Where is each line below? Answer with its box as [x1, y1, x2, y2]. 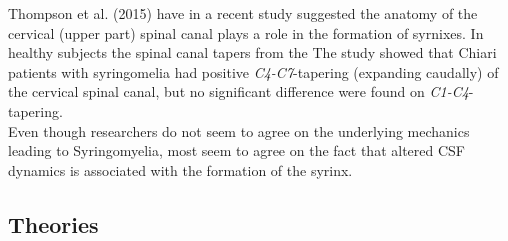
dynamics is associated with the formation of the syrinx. [8, 159, 353, 180]
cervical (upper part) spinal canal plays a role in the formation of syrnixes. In [8, 22, 484, 43]
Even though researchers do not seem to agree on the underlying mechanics [8, 120, 470, 141]
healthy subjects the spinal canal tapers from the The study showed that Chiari [8, 42, 497, 63]
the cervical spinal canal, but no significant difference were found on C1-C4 [8, 81, 469, 102]
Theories [8, 208, 99, 239]
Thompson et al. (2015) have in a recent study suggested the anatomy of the [8, 3, 478, 23]
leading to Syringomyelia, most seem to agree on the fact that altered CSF [8, 140, 465, 161]
